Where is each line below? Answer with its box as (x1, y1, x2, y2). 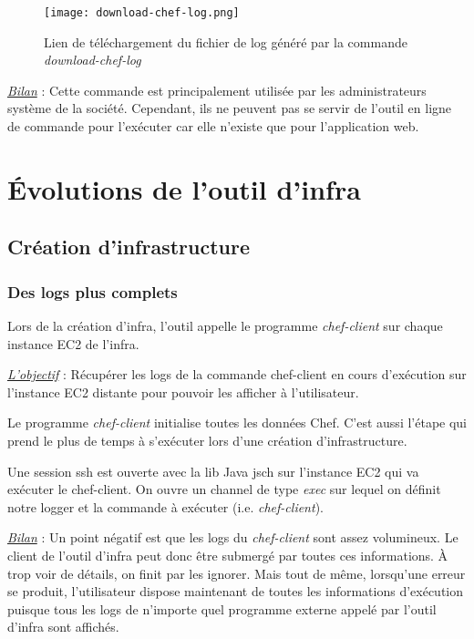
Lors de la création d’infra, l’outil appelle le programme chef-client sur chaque (7, 316, 443, 335)
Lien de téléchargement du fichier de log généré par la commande (44, 32, 407, 51)
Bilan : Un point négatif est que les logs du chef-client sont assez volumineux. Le (7, 528, 459, 547)
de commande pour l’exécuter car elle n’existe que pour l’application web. (7, 117, 419, 136)
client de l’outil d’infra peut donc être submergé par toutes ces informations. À (7, 545, 448, 564)
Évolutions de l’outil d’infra (7, 170, 361, 207)
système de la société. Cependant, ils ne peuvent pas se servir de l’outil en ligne (7, 98, 452, 118)
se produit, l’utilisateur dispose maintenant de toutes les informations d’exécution (7, 582, 464, 601)
